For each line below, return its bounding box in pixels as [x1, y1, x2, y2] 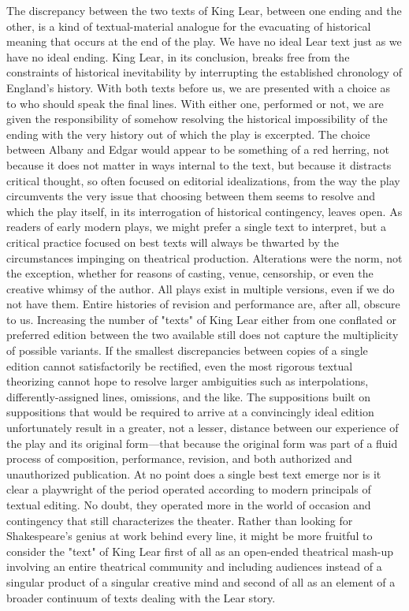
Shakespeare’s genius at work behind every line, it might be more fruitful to [6, 527, 373, 544]
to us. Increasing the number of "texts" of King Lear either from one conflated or [6, 311, 396, 327]
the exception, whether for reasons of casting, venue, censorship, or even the [6, 265, 374, 281]
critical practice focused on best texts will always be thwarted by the [6, 233, 339, 250]
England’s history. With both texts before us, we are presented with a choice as [6, 79, 390, 95]
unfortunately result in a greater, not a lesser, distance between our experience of [6, 419, 399, 436]
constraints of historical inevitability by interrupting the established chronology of [6, 64, 402, 80]
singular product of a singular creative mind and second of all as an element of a [6, 573, 396, 590]
